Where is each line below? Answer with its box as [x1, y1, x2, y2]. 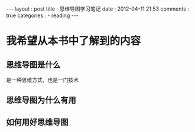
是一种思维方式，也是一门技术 [6, 77, 79, 83]
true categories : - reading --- [6, 12, 79, 19]
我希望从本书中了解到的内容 [6, 34, 141, 48]
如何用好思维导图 [6, 117, 69, 127]
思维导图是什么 [6, 60, 61, 70]
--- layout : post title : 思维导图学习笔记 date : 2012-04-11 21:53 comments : [6, 5, 189, 12]
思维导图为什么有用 [6, 95, 76, 105]
